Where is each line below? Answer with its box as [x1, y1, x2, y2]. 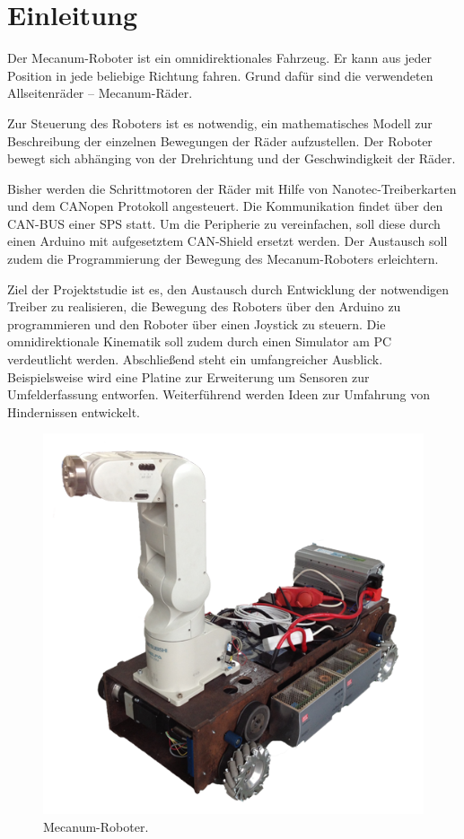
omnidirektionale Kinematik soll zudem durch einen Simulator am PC [7, 332, 392, 351]
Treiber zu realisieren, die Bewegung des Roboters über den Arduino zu [7, 297, 401, 316]
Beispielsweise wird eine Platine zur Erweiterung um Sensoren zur [7, 367, 370, 386]
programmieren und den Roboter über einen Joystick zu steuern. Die [7, 314, 386, 333]
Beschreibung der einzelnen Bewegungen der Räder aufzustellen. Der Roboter [7, 131, 433, 150]
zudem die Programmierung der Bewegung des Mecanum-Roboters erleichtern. [7, 249, 439, 268]
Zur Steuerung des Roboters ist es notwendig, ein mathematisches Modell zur [7, 113, 433, 132]
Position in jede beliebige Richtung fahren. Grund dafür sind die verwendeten [7, 66, 433, 84]
